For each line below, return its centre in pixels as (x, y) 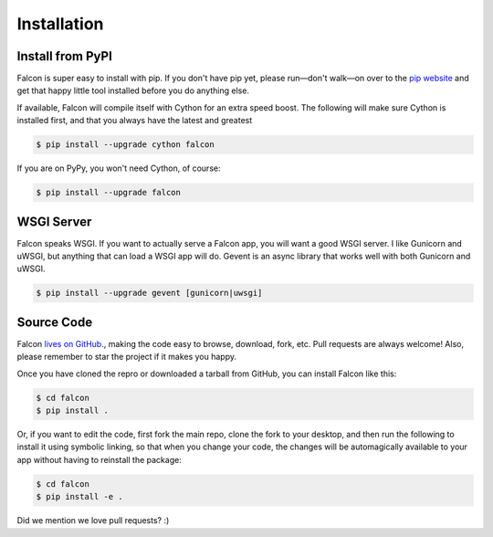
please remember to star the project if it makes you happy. (127, 357)
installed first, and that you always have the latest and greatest (135, 121)
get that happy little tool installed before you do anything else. (133, 90)
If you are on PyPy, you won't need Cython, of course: (119, 168)
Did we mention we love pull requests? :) (93, 521)
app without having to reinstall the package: (99, 459)
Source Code (55, 322)
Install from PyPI (65, 56)
